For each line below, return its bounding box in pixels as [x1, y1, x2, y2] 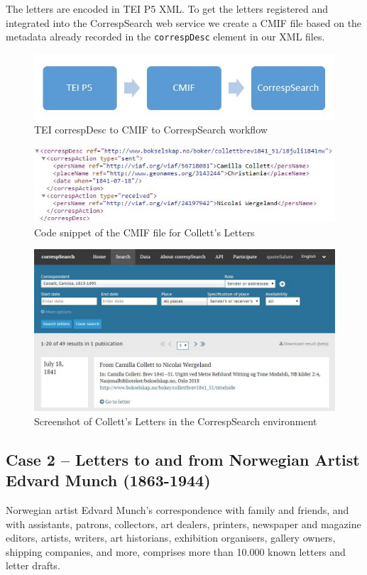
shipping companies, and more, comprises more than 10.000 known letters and [6, 544, 346, 559]
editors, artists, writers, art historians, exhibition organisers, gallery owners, [6, 530, 336, 545]
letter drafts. [6, 558, 60, 573]
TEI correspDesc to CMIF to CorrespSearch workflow [34, 122, 268, 137]
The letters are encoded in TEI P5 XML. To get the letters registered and [6, 1, 329, 16]
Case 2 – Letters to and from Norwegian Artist [6, 448, 360, 470]
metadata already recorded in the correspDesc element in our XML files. [6, 29, 325, 44]
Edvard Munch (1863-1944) [6, 469, 211, 491]
